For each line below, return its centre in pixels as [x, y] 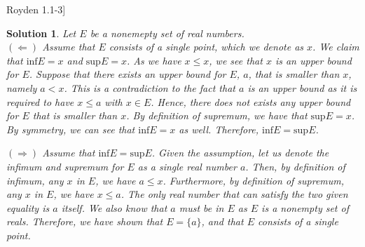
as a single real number [187, 166]
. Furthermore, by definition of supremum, [254, 180]
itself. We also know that [114, 207]
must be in [201, 207]
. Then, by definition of [295, 166]
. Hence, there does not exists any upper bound [251, 101]
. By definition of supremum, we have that [217, 115]
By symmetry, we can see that [71, 129]
